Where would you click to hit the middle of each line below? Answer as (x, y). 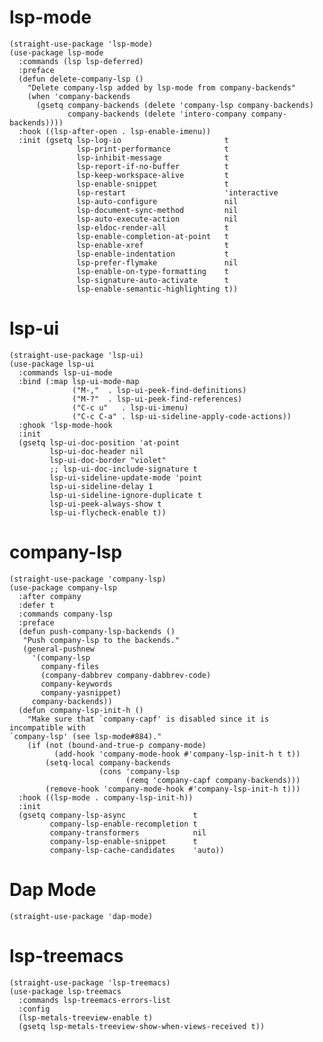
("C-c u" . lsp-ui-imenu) (130, 407)
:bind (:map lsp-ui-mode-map (79, 381)
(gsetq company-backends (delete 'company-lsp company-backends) (174, 105)
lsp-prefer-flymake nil (157, 262)
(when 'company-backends (79, 96)
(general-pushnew (59, 649)
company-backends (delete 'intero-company (157, 114)
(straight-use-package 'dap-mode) (81, 916)
